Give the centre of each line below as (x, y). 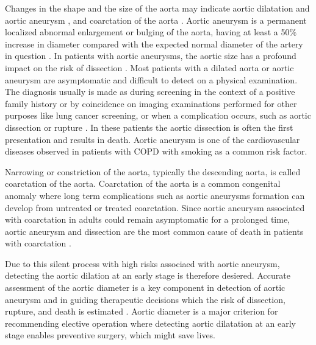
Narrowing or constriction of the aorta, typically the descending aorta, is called (153, 171)
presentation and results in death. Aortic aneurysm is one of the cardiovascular (153, 139)
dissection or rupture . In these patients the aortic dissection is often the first (149, 127)
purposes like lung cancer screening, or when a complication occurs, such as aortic (158, 115)
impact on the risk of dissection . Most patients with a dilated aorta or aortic (149, 67)
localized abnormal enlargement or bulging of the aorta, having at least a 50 (147, 32)
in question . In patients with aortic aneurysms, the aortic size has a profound (151, 56)
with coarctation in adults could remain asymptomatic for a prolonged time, (147, 219)
